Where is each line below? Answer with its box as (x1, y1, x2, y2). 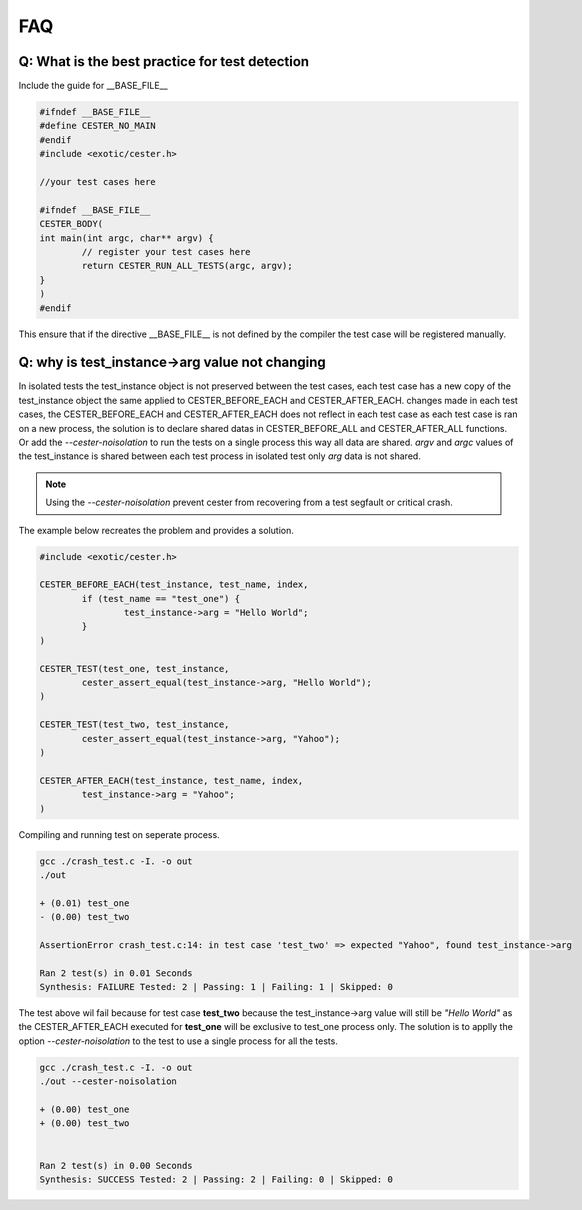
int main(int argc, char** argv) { (39, 232, 214, 244)
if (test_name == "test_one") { (81, 593, 240, 604)
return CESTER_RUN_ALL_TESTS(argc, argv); (81, 260, 294, 272)
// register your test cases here (81, 246, 251, 257)
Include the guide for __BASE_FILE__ (18, 80, 169, 92)
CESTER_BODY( (39, 218, 104, 230)
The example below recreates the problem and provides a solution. (18, 524, 294, 536)
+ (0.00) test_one (39, 1103, 130, 1115)
